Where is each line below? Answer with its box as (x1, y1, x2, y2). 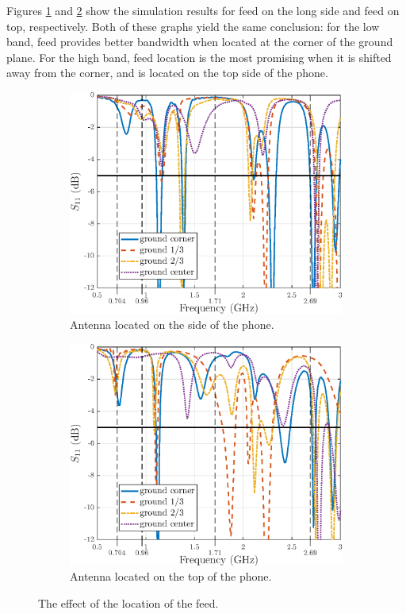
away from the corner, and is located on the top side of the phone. (6, 64, 328, 81)
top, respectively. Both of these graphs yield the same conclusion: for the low (6, 17, 380, 34)
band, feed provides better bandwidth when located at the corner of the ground (6, 33, 393, 50)
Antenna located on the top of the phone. (70, 568, 272, 585)
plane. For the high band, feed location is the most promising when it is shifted (6, 48, 392, 65)
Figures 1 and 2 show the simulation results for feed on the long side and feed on (6, 2, 400, 18)
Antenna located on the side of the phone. (70, 316, 274, 333)
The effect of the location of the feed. (38, 595, 219, 612)
